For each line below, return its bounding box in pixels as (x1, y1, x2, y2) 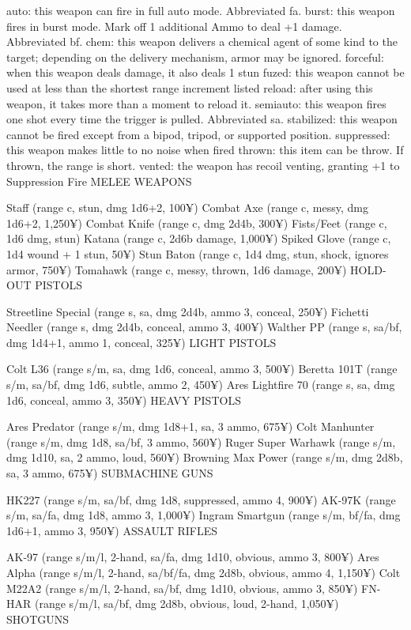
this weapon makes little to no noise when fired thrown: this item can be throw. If (6, 141, 404, 158)
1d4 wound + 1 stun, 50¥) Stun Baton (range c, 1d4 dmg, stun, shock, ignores (6, 245, 389, 262)
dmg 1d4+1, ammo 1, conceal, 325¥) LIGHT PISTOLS (6, 334, 277, 350)
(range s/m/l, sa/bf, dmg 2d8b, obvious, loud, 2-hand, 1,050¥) (34, 595, 339, 612)
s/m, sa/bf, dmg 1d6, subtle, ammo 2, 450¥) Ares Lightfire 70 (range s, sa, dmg (6, 376, 395, 393)
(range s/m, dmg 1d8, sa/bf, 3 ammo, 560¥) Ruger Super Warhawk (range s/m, (6, 433, 396, 450)
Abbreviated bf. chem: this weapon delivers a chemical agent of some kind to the (6, 33, 398, 50)
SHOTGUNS (6, 610, 70, 627)
